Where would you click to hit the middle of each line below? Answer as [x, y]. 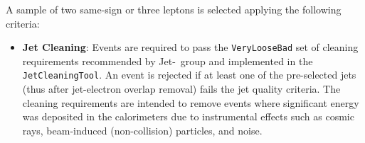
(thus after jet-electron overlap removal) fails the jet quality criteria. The [181, 89]
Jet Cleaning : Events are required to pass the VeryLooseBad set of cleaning [190, 47]
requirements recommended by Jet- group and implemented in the [168, 61]
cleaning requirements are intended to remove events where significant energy [191, 102]
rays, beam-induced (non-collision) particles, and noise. [142, 130]
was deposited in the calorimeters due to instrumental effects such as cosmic [188, 116]
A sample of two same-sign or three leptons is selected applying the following [174, 9]
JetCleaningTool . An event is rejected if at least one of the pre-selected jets [189, 75]
